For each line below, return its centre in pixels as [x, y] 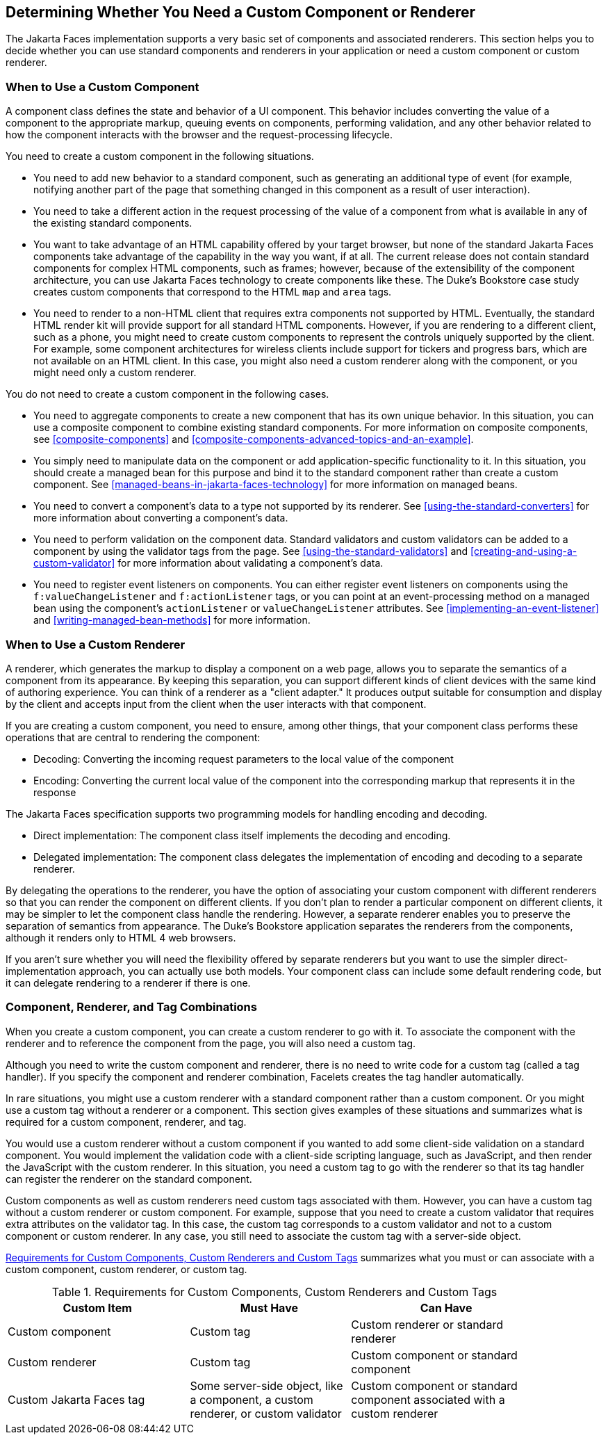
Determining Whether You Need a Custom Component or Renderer [241, 12]
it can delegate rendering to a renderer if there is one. [128, 982]
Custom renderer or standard [427, 1324]
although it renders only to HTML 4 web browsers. [121, 937]
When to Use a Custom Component [102, 87]
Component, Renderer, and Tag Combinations [131, 1007]
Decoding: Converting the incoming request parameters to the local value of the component [244, 759]
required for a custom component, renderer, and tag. [126, 1122]
